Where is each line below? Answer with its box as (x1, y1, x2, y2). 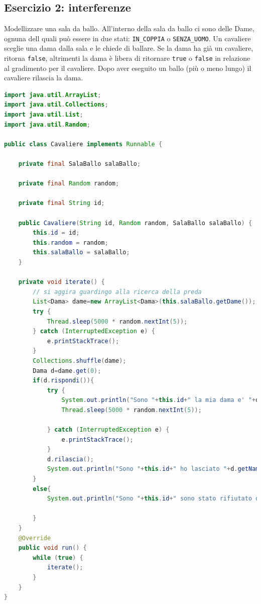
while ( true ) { (33, 554, 83, 561)
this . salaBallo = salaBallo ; (33, 249, 130, 256)
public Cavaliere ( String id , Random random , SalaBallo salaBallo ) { (18, 219, 252, 227)
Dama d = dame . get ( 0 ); (33, 367, 101, 374)
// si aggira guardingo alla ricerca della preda (33, 288, 202, 295)
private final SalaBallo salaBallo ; (18, 160, 141, 168)
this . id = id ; (33, 229, 80, 237)
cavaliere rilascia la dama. (4, 72, 83, 83)
